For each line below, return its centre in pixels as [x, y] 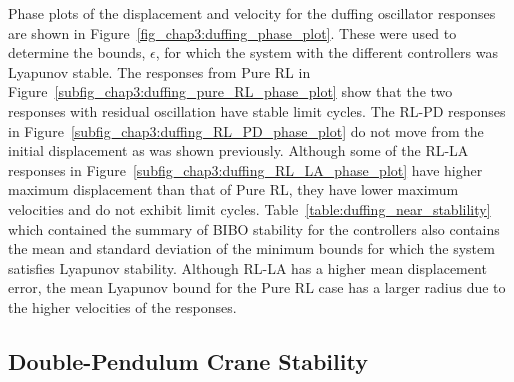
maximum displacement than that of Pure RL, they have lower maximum [233, 189]
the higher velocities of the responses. [122, 306]
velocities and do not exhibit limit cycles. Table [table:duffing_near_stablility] [249, 208]
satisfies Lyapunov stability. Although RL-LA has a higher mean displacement [247, 267]
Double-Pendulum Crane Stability [188, 360]
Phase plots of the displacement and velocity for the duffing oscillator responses [252, 13]
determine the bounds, [77, 52]
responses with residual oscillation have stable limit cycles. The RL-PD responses [257, 110]
